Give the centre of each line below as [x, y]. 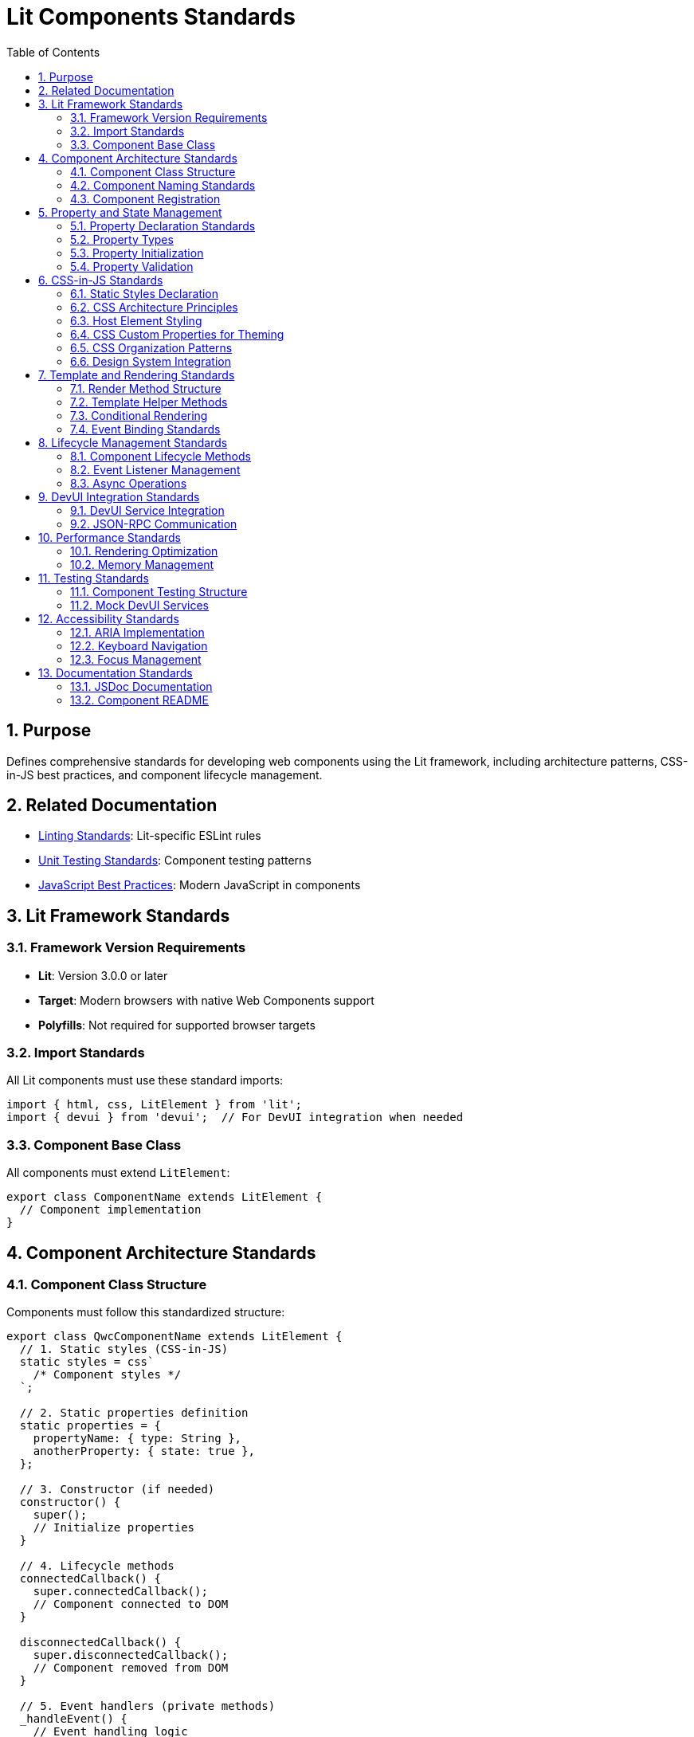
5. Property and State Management [130, 212]
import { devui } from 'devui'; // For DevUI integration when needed [235, 1117]
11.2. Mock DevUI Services [140, 605]
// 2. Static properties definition [134, 1413]
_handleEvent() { [73, 1719]
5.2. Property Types [122, 239]
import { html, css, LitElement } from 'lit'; [154, 1105]
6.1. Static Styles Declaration [145, 293]
